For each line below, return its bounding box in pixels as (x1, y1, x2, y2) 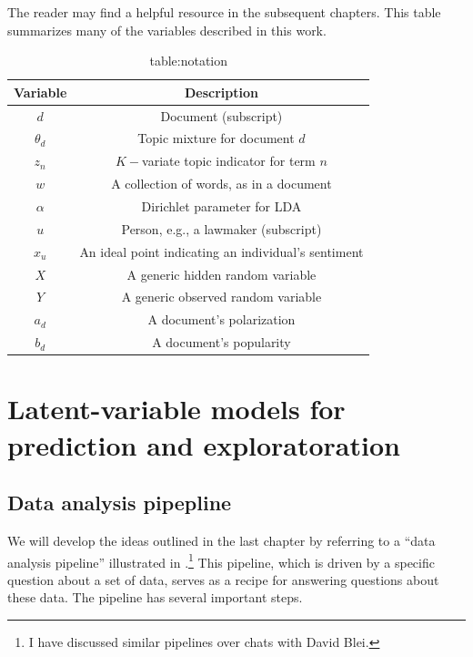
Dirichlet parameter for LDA (141, 197, 302, 215)
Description (184, 82, 258, 101)
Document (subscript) (160, 106, 283, 125)
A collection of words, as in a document (111, 174, 332, 193)
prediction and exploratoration (7, 426, 400, 463)
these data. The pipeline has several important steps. (7, 588, 303, 607)
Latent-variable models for (7, 390, 346, 427)
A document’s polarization (147, 310, 296, 329)
